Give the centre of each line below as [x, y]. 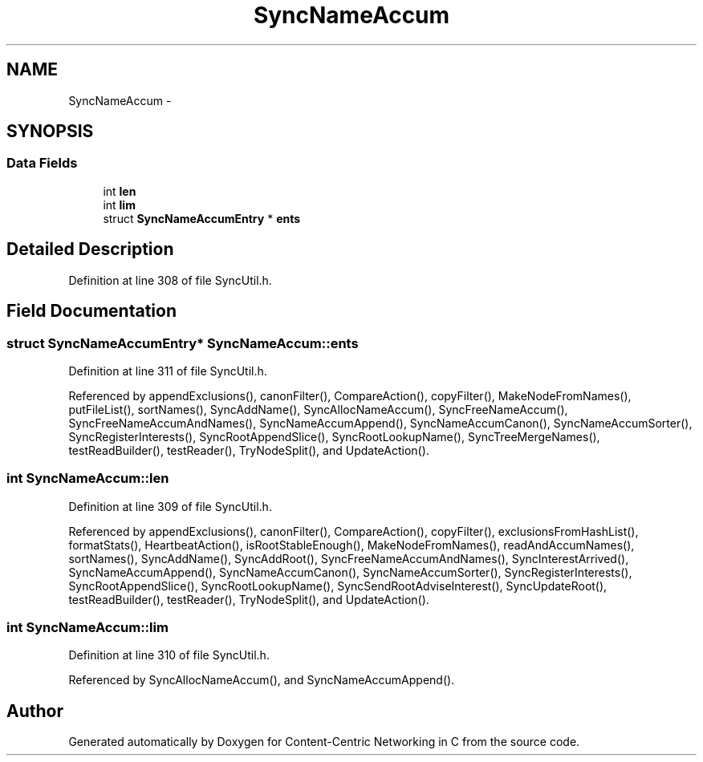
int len [120, 191]
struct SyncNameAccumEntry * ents [202, 218]
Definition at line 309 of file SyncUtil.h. [170, 506]
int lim [119, 205]
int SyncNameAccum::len [88, 478]
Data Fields [42, 163]
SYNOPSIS [50, 132]
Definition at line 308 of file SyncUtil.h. [170, 280]
